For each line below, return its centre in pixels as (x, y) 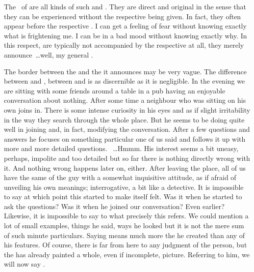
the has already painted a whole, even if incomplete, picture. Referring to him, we (127, 254)
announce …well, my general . (49, 54)
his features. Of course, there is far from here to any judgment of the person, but (126, 245)
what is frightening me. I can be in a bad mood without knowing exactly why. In (126, 35)
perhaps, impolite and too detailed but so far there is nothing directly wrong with (127, 158)
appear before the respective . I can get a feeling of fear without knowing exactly (125, 26)
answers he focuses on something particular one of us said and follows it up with (125, 138)
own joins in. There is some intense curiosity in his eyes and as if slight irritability (127, 109)
